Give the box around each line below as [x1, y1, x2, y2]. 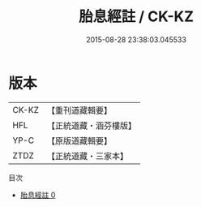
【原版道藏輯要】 [46, 135, 112, 146]
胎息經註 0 [19, 190, 56, 200]
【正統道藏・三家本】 [46, 150, 128, 162]
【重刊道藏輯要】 [46, 105, 112, 116]
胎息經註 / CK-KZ [78, 7, 195, 26]
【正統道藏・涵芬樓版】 [46, 119, 136, 131]
